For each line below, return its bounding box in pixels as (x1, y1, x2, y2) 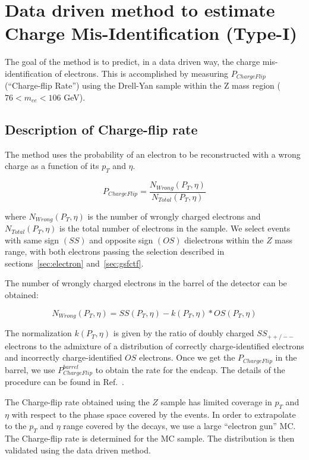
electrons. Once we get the (138, 351, 235, 364)
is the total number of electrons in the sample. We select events (59, 222, 291, 234)
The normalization (5, 327, 72, 339)
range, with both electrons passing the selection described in (5, 245, 225, 258)
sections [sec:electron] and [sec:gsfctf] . (5, 256, 144, 269)
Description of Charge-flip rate (5, 120, 198, 138)
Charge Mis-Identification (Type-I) (5, 21, 297, 45)
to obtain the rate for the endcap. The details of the (95, 363, 285, 375)
